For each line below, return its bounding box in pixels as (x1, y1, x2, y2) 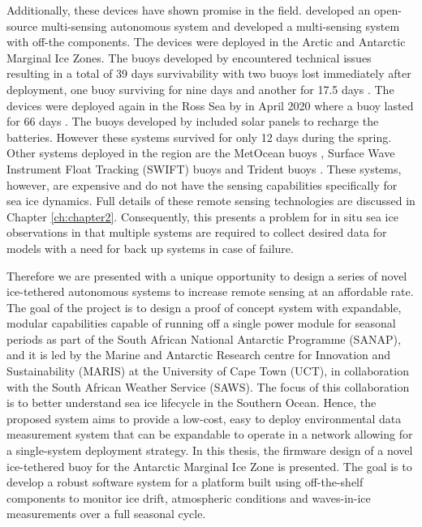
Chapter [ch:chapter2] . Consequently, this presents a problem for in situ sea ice (6, 208, 398, 225)
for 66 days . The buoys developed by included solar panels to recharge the (6, 113, 379, 130)
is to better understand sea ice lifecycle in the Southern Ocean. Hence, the (6, 394, 377, 411)
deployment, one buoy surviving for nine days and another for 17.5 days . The (6, 80, 394, 97)
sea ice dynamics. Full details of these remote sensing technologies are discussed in (6, 192, 416, 209)
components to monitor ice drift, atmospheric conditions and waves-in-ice (6, 489, 371, 506)
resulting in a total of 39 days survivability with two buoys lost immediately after (6, 65, 411, 82)
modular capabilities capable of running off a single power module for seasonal (6, 315, 396, 332)
